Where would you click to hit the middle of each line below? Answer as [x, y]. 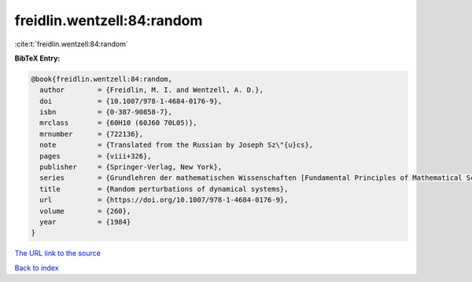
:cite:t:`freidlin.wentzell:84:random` [72, 44]
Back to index [37, 268]
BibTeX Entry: [37, 58]
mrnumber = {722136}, [92, 134]
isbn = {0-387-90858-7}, [106, 112]
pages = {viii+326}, [96, 156]
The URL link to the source [58, 253]
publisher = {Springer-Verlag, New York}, [131, 167]
